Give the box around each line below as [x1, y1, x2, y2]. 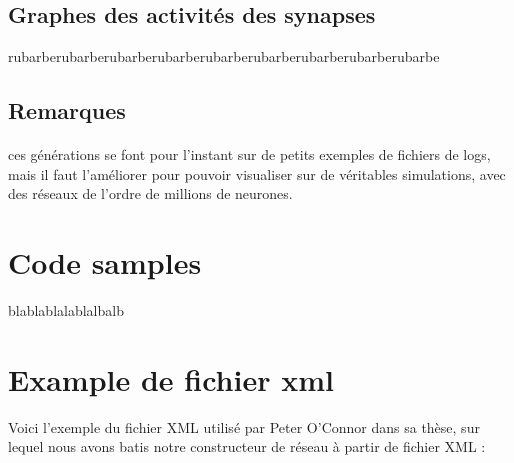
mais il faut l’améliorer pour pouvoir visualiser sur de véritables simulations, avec [8, 163, 506, 184]
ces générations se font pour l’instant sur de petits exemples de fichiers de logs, [8, 144, 491, 165]
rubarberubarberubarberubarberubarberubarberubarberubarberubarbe [8, 46, 440, 67]
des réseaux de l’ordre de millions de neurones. [8, 183, 293, 204]
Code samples [8, 242, 202, 283]
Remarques [8, 95, 126, 126]
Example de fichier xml [8, 358, 334, 399]
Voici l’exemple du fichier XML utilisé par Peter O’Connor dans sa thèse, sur [8, 416, 480, 437]
